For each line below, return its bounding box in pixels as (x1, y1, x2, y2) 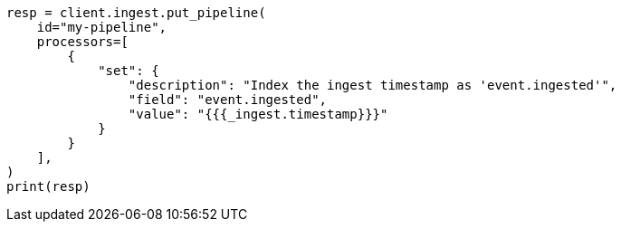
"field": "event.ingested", (128, 92, 328, 107)
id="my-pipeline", (36, 20, 167, 34)
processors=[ (36, 34, 129, 49)
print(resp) (6, 179, 91, 194)
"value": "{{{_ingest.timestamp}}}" (128, 107, 388, 121)
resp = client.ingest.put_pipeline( (6, 5, 266, 20)
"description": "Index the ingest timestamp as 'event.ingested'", (128, 78, 617, 92)
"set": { (98, 63, 159, 78)
